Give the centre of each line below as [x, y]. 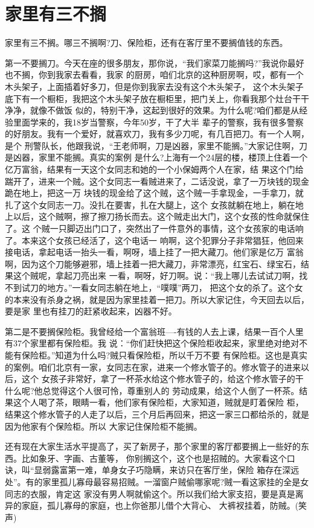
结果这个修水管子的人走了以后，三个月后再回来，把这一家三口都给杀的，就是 [157, 414]
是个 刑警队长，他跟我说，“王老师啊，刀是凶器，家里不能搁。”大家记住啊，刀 [156, 145]
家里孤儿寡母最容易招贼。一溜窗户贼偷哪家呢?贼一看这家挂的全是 [171, 481]
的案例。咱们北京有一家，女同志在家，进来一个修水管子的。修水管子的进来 [153, 367]
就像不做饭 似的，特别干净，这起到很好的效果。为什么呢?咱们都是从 [165, 110]
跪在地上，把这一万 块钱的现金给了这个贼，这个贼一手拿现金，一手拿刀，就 [154, 193]
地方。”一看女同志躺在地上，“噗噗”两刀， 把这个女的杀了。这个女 [175, 287]
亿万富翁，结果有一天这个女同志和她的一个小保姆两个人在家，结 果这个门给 [154, 169]
